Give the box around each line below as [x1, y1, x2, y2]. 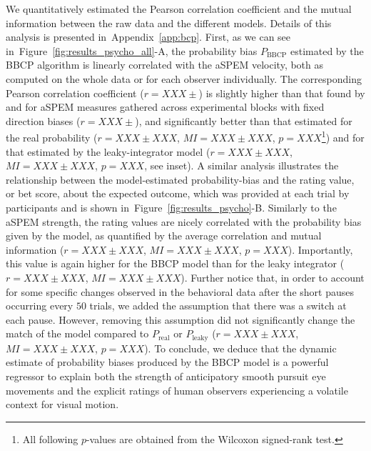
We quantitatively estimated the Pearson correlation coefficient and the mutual [6, 1, 352, 16]
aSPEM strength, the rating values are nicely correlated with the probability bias [6, 214, 362, 229]
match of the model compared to [6, 326, 149, 341]
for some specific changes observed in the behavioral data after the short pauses [6, 284, 354, 299]
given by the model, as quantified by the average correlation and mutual [6, 228, 322, 243]
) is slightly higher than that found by [198, 85, 365, 100]
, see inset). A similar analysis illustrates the [144, 158, 339, 173]
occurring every [6, 298, 73, 313]
